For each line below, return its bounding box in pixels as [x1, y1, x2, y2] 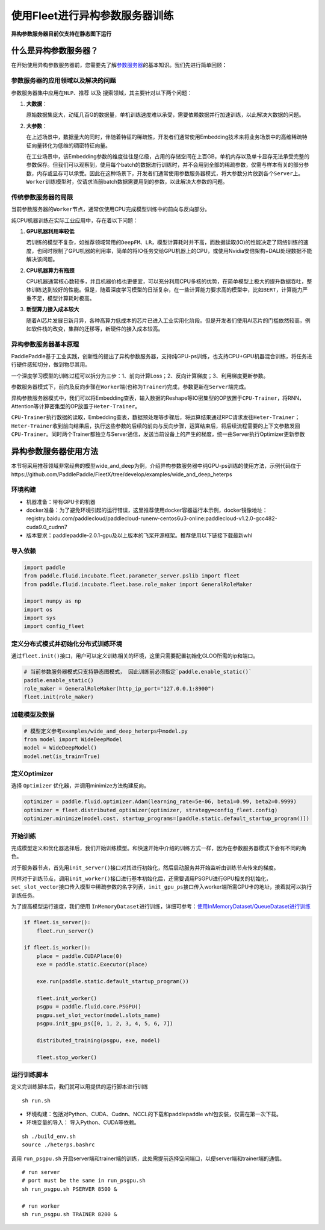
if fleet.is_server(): [23, 919, 91, 926]
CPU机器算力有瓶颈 [26, 267, 75, 274]
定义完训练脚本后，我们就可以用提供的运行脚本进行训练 [11, 1083, 149, 1090]
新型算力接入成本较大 [26, 306, 79, 313]
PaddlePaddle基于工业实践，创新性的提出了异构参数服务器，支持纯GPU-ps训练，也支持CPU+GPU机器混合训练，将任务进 [11, 353, 312, 360]
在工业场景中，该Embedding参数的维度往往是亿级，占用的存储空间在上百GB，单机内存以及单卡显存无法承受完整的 [26, 152, 310, 160]
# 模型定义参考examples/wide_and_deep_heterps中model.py [23, 727, 188, 735]
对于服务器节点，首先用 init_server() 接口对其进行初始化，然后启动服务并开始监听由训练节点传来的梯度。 [11, 864, 279, 871]
